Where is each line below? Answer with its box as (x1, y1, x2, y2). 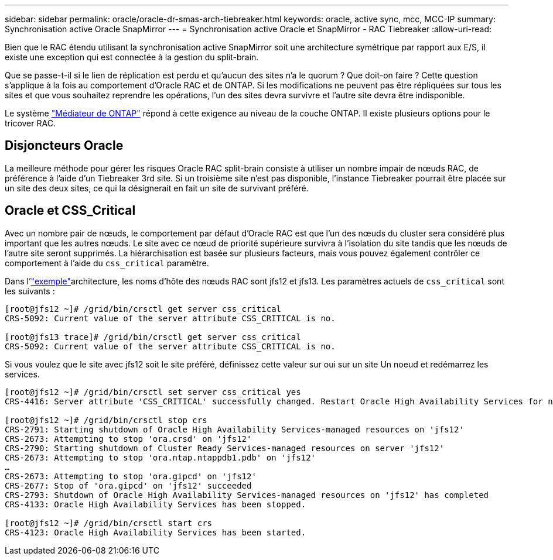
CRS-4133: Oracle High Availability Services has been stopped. (5, 499, 306, 509)
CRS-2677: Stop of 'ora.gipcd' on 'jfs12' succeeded (5, 480, 252, 490)
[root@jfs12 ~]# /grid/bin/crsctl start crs (5, 518, 213, 528)
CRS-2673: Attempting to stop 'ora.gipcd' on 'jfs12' (5, 471, 257, 481)
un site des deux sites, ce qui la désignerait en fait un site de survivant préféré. (5, 183, 309, 193)
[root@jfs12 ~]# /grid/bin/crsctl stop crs (5, 415, 207, 425)
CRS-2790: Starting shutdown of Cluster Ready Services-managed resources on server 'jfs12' (5, 443, 445, 453)
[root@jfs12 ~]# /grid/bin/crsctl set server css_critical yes (5, 387, 301, 397)
